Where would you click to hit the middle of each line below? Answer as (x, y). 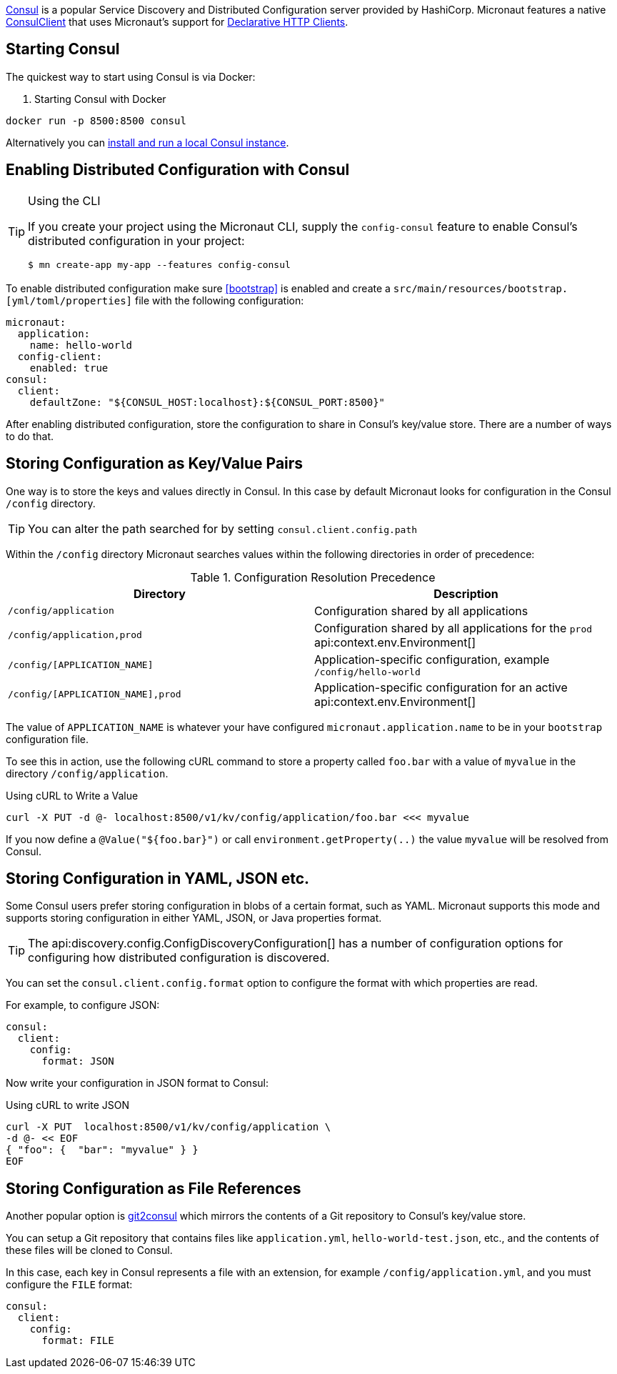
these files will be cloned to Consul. (89, 1250)
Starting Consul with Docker (100, 99)
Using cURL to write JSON (68, 1105)
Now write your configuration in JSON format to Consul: (137, 1083)
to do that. (30, 436)
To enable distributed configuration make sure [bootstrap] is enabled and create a (198, 288)
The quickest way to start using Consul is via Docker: (131, 76)
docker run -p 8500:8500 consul (96, 120)
